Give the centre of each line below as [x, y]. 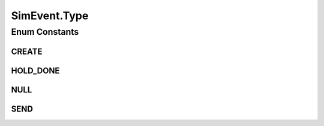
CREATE [27, 51]
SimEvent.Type [50, 16]
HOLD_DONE [35, 70]
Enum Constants [45, 32]
